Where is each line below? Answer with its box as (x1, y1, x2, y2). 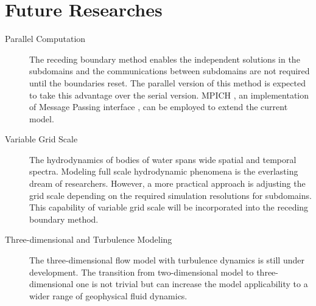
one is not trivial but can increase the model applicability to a (76, 277, 308, 290)
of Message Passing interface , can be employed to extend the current (29, 100, 288, 113)
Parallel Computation (5, 32, 86, 45)
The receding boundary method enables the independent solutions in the (29, 52, 300, 65)
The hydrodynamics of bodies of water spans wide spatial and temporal (29, 153, 297, 165)
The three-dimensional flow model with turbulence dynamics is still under (29, 254, 304, 266)
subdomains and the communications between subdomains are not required (29, 64, 310, 77)
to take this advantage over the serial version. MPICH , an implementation (29, 88, 309, 101)
